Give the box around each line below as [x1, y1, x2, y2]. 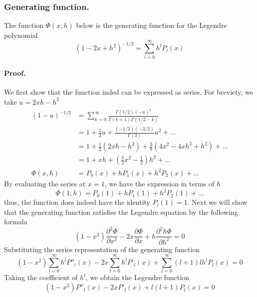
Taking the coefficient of [4, 272, 78, 283]
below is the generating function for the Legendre [76, 20, 227, 30]
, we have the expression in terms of [104, 178, 215, 188]
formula [4, 216, 27, 227]
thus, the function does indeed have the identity [4, 197, 151, 207]
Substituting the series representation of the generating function [4, 244, 200, 254]
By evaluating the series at [4, 178, 86, 188]
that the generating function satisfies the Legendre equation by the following [4, 206, 238, 217]
